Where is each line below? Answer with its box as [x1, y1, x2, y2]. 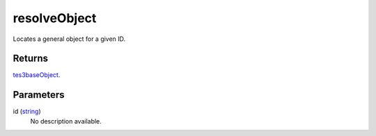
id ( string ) [13, 108, 41, 116]
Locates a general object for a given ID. [13, 35, 126, 43]
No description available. [30, 117, 102, 125]
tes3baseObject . [13, 71, 61, 79]
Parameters [13, 89, 65, 101]
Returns [13, 53, 49, 65]
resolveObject [13, 10, 97, 26]
